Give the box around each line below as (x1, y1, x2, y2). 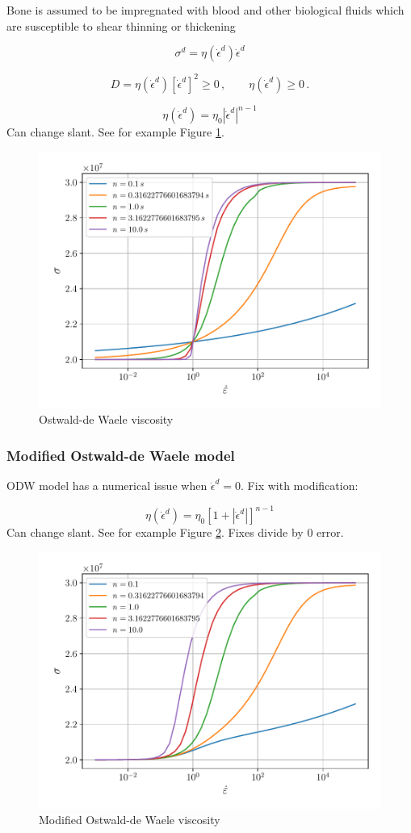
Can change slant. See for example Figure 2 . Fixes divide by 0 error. (6, 524, 344, 541)
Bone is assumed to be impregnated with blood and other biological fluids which (6, 2, 405, 18)
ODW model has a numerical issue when (6, 477, 208, 494)
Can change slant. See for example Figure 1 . (6, 123, 224, 140)
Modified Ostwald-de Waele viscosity (39, 811, 220, 828)
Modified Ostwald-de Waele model (6, 445, 235, 465)
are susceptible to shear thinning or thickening (6, 17, 236, 34)
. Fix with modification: (241, 477, 359, 494)
